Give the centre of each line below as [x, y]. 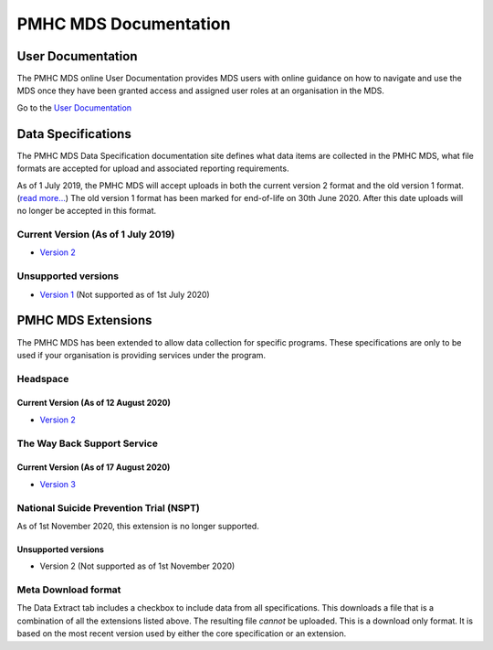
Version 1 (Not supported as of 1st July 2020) [125, 294]
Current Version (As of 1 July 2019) [96, 235]
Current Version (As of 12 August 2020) [94, 403]
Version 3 [58, 484]
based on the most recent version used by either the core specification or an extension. [182, 634]
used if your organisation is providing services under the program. [142, 355]
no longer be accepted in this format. [87, 211]
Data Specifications [74, 134]
